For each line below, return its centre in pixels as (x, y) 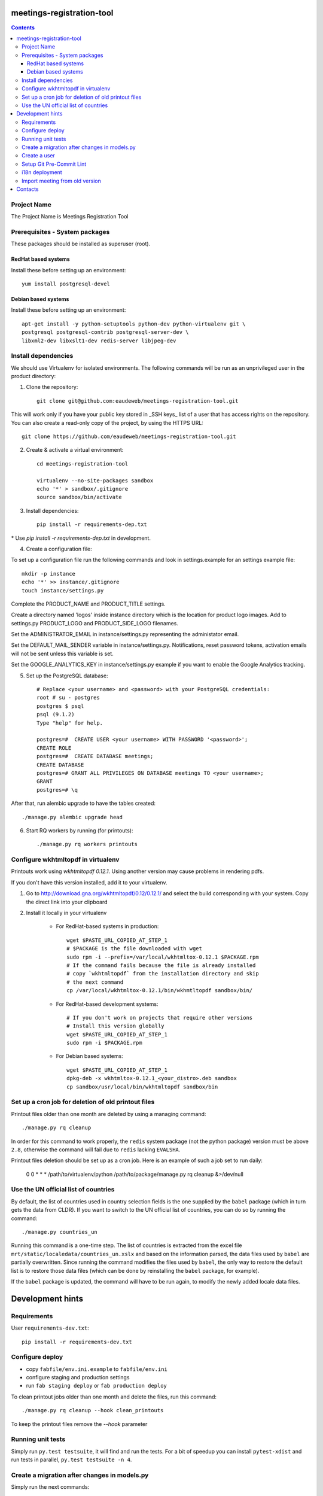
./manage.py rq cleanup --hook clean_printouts (93, 1410)
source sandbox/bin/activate (79, 497)
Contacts (28, 189)
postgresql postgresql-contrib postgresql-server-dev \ (105, 332)
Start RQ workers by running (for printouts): (80, 830)
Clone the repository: (52, 387)
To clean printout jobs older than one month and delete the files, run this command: (114, 1397)
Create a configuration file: (59, 549)
